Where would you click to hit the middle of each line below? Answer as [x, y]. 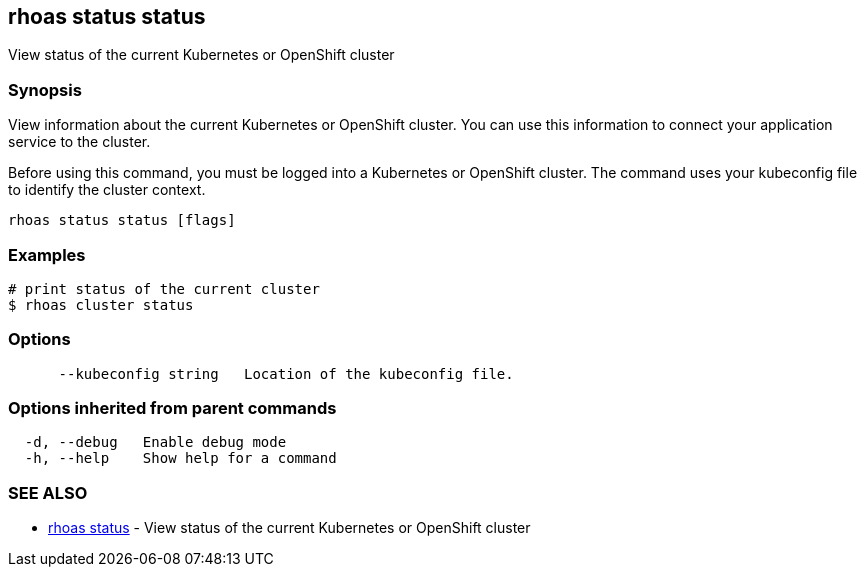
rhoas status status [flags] [122, 220]
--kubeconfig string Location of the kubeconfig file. [286, 373]
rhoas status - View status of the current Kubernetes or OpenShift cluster [289, 528]
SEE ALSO [48, 492]
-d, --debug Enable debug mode [155, 442]
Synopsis [45, 89]
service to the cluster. [79, 142]
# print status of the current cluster [164, 288]
